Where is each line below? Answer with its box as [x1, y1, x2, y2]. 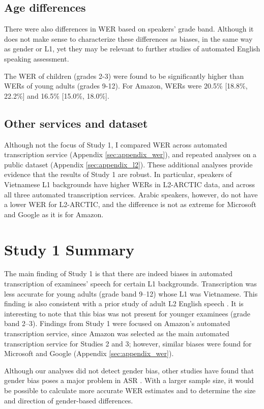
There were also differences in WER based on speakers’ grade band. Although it [4, 23, 254, 34]
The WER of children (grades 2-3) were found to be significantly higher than [4, 70, 244, 81]
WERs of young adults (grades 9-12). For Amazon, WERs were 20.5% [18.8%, [4, 80, 248, 91]
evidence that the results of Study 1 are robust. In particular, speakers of [4, 169, 232, 180]
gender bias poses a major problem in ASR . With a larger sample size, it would [4, 375, 254, 386]
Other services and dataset [4, 115, 148, 131]
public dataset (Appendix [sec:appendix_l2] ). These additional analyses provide [4, 159, 253, 169]
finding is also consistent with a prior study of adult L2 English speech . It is [4, 298, 244, 309]
